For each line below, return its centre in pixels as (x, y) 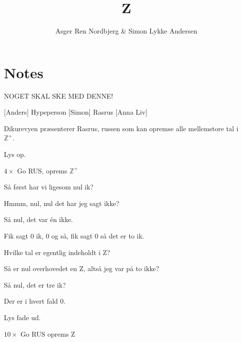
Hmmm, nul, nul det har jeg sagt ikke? (62, 203)
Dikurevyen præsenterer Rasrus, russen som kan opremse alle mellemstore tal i (121, 128)
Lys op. (15, 154)
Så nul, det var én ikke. (38, 219)
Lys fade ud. (22, 317)
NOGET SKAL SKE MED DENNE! (59, 95)
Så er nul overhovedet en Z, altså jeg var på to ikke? (82, 268)
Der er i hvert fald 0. (35, 301)
